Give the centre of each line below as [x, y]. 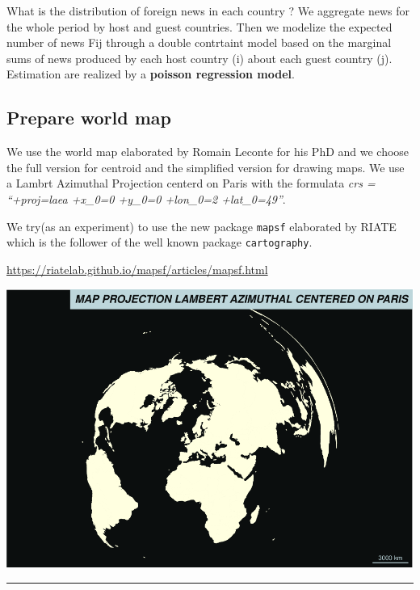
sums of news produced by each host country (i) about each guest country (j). [199, 58]
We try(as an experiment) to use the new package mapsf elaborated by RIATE [202, 226]
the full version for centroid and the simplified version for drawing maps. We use [206, 167]
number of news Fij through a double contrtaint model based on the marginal [199, 42]
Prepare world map [89, 118]
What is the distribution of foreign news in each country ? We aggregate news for [208, 11]
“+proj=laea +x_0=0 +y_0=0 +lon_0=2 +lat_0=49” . [146, 198]
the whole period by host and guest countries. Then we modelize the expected [199, 26]
